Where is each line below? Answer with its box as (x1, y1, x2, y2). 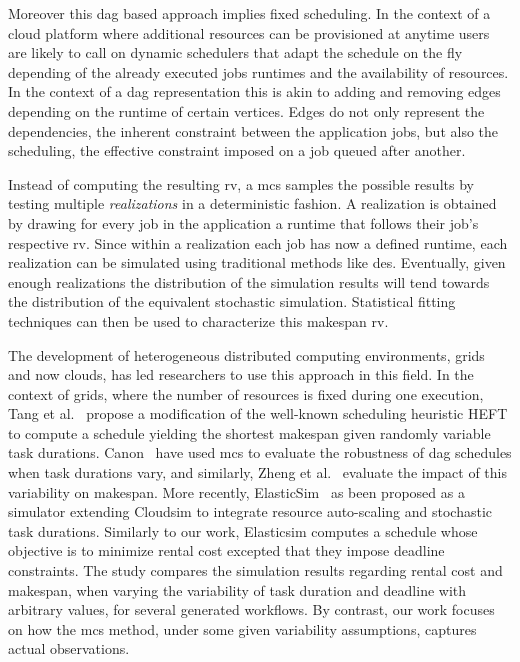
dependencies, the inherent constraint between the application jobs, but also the (8, 120, 499, 141)
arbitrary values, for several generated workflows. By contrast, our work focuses (8, 599, 495, 620)
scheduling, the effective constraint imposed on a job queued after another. (8, 140, 466, 161)
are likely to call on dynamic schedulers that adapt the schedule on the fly (8, 42, 463, 63)
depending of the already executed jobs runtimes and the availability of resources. (8, 61, 509, 82)
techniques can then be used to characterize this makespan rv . (8, 310, 389, 331)
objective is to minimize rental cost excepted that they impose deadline (8, 540, 445, 561)
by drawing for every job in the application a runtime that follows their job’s (8, 212, 479, 233)
